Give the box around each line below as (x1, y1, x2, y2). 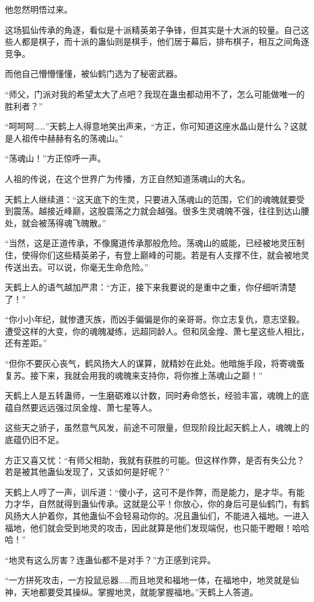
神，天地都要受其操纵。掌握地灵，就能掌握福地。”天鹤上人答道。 (5, 585, 258, 598)
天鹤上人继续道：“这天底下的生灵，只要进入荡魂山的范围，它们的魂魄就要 (5, 192, 296, 205)
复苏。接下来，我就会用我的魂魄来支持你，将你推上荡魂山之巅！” (5, 368, 263, 381)
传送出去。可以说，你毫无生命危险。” (5, 260, 149, 273)
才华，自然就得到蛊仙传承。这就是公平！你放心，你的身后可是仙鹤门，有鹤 (13, 497, 309, 510)
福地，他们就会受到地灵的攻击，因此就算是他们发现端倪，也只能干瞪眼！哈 (5, 521, 301, 534)
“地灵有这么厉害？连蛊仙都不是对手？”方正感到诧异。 (5, 553, 216, 566)
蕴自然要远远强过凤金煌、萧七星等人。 (5, 401, 157, 413)
